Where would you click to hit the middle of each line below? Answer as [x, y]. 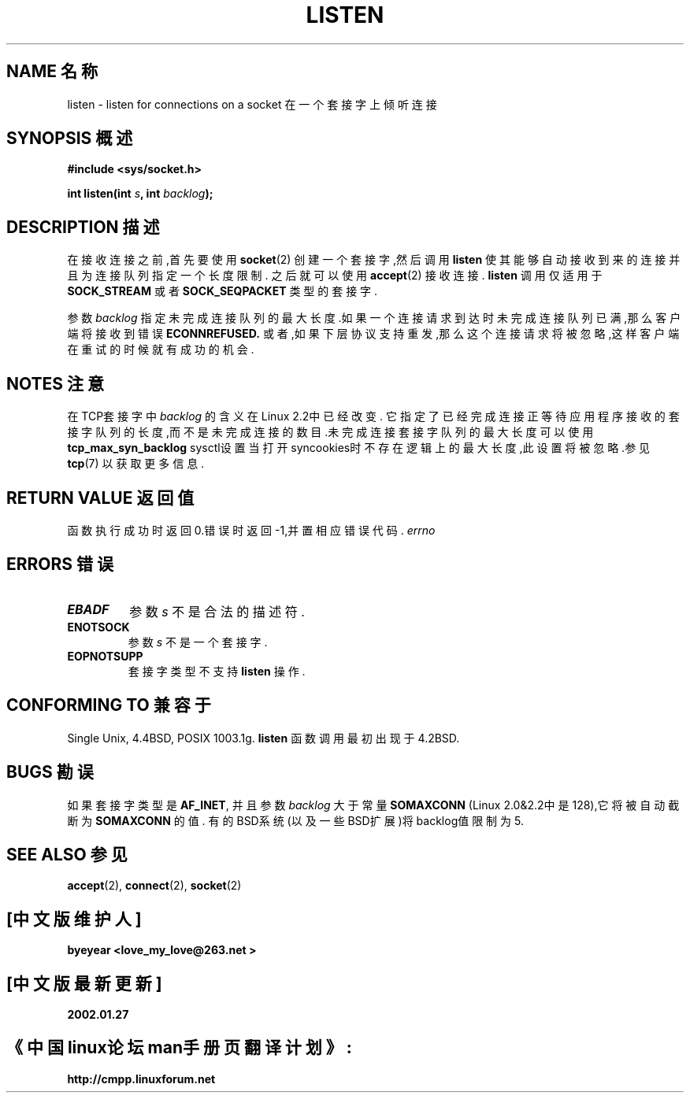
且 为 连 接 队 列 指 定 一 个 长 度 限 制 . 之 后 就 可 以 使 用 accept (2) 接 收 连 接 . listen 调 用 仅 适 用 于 [335, 276]
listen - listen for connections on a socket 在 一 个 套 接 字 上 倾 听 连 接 [252, 104]
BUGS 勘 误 [50, 772]
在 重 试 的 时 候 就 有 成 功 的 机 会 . [161, 350]
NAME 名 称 [52, 72]
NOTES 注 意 [55, 383]
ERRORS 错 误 [60, 564]
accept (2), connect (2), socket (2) [154, 886]
